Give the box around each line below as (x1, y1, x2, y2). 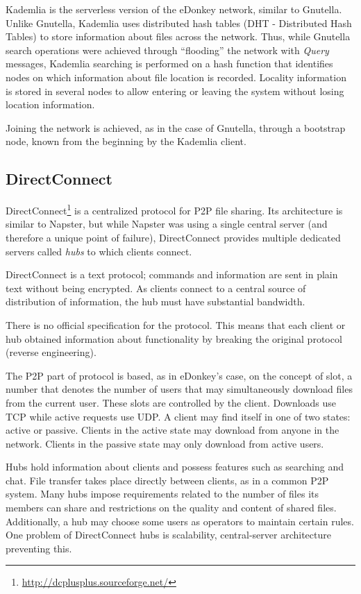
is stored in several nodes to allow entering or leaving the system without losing (6, 83, 344, 98)
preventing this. (6, 541, 72, 555)
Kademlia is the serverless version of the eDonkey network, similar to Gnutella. (6, 2, 342, 16)
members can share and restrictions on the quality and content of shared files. (6, 500, 337, 515)
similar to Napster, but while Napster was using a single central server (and (6, 217, 328, 231)
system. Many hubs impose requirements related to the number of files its (6, 486, 319, 501)
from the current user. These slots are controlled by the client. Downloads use (6, 395, 337, 409)
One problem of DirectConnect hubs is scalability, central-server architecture (6, 527, 331, 542)
